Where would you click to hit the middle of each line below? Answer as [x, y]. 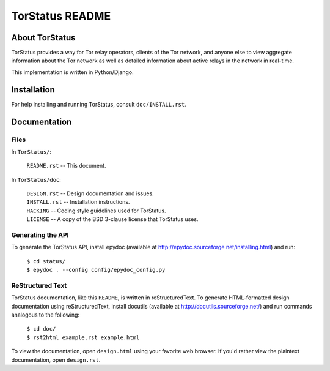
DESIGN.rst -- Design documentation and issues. [90, 193]
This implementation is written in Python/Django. [72, 72]
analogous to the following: [45, 315]
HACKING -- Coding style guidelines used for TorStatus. [96, 211]
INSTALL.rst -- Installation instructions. [78, 202]
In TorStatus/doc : [36, 179]
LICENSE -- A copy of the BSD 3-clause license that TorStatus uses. [112, 219]
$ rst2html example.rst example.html [83, 337]
